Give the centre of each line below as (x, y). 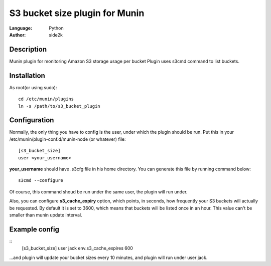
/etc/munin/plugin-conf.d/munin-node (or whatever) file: (67, 139)
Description (28, 49)
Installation (27, 75)
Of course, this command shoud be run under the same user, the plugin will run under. (98, 192)
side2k (56, 35)
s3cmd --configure (41, 181)
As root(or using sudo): (33, 87)
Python (56, 28)
